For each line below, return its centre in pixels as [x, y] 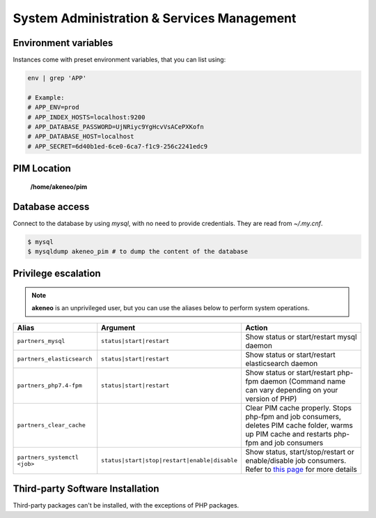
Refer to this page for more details [301, 469]
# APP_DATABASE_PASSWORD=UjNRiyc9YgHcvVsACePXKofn [116, 127]
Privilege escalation [57, 274]
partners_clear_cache [52, 425]
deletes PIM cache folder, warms [299, 425]
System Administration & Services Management [155, 18]
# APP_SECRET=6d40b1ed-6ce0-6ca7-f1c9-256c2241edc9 [118, 146]
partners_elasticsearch [55, 359]
